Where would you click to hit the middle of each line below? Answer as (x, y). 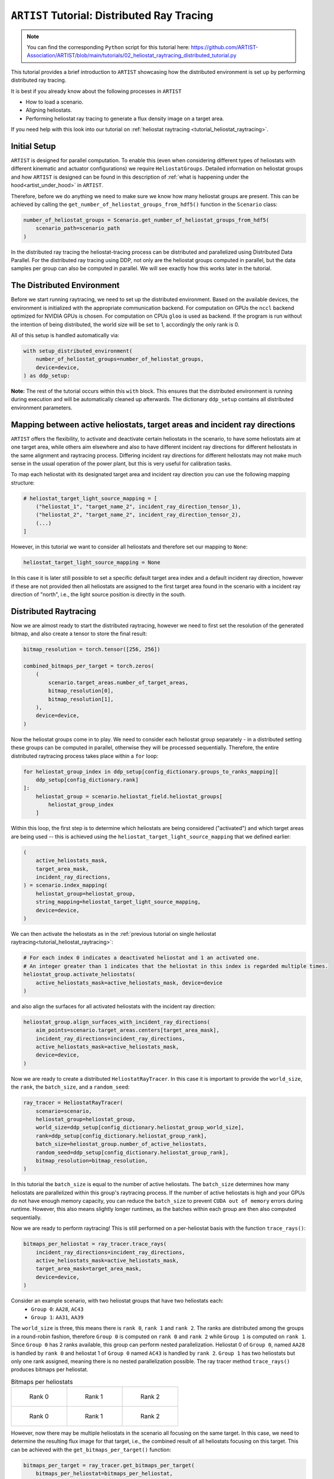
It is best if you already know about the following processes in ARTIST (96, 91)
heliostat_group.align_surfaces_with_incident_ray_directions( (117, 1022)
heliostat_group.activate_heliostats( (79, 974)
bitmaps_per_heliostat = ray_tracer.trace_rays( (95, 1244)
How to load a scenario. (55, 102)
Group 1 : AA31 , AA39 (57, 1317)
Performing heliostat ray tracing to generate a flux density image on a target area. (125, 118)
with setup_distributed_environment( (78, 351)
